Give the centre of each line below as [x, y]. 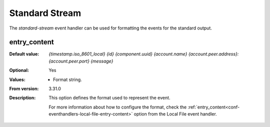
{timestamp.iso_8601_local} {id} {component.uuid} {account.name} [118, 54]
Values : [17, 79]
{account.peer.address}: [213, 54]
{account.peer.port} [69, 61]
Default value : [24, 54]
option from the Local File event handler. [175, 114]
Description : [22, 98]
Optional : [19, 70]
